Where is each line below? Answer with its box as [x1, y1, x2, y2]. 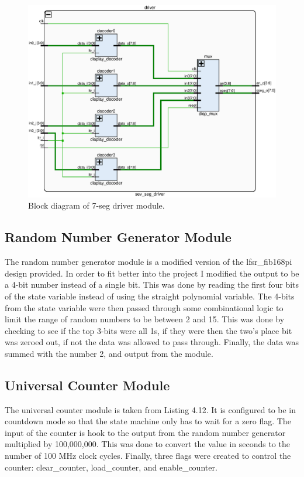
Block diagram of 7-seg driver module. [28, 199, 165, 212]
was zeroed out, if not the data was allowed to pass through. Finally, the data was [5, 336, 299, 348]
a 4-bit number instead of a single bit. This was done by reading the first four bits [5, 278, 299, 291]
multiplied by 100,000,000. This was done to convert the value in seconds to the [5, 438, 290, 450]
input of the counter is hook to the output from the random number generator [5, 426, 286, 438]
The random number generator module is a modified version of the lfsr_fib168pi [5, 255, 292, 268]
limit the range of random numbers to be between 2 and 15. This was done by [5, 313, 285, 325]
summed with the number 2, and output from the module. [5, 347, 213, 359]
